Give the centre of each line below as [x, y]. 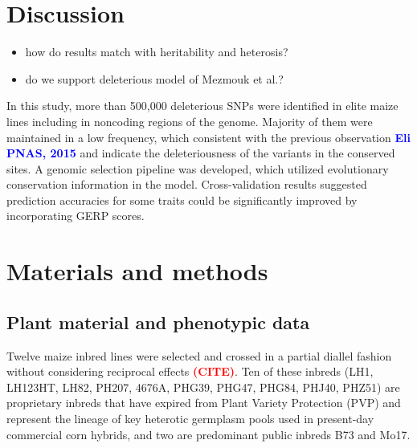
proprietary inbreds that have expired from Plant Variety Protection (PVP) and [204, 403]
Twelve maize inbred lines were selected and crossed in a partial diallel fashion [199, 355]
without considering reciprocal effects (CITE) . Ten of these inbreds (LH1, [190, 371]
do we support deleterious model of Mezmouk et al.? [154, 78]
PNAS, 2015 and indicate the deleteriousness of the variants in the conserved [201, 153]
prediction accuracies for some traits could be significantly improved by [182, 200]
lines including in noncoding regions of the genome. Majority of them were [190, 121]
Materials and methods [137, 271]
